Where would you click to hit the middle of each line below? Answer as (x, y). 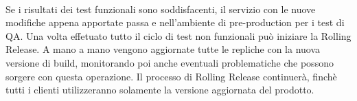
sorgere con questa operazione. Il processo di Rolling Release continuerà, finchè (171, 76)
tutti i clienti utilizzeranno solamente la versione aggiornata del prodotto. (160, 90)
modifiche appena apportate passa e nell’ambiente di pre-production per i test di (175, 22)
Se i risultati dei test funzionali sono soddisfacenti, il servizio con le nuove (161, 9)
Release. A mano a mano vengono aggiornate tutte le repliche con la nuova (163, 49)
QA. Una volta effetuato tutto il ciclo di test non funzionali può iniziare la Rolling (178, 35)
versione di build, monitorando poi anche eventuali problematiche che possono (170, 62)
